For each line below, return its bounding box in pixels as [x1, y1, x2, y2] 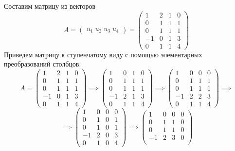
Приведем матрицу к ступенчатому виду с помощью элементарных [4, 49, 202, 59]
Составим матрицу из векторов [4, 1, 96, 11]
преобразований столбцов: [4, 59, 81, 69]
